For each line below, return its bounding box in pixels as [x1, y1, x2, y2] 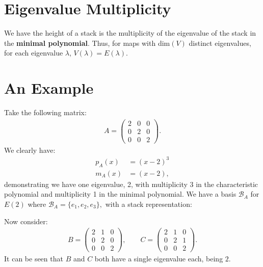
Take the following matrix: [4, 107, 87, 118]
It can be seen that [4, 253, 63, 264]
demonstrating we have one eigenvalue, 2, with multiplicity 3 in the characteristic [4, 178, 258, 189]
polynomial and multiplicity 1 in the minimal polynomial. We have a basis [4, 189, 236, 199]
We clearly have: [4, 144, 56, 155]
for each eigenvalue [4, 47, 63, 58]
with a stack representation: [105, 198, 192, 209]
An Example [4, 77, 94, 98]
